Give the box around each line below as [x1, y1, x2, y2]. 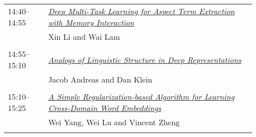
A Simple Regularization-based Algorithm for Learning [48, 91, 235, 102]
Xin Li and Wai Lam [48, 31, 120, 42]
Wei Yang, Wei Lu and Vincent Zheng [48, 116, 180, 128]
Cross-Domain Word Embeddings [48, 102, 161, 113]
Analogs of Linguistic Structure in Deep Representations [48, 54, 242, 65]
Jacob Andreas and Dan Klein [48, 74, 153, 85]
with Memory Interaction [48, 17, 134, 28]
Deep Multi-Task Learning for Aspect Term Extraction [48, 5, 235, 17]
